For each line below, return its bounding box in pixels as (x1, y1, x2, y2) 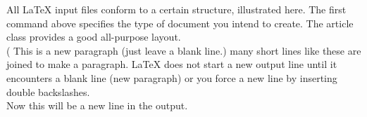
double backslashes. (6, 84, 90, 99)
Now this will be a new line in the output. (6, 98, 188, 113)
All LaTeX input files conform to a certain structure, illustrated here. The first (6, 2, 347, 16)
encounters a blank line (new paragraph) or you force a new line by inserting (6, 70, 337, 85)
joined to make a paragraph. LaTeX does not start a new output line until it (6, 57, 337, 71)
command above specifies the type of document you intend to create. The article (6, 15, 354, 30)
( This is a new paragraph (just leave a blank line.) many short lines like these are (6, 43, 361, 57)
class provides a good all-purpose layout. (6, 29, 181, 44)
